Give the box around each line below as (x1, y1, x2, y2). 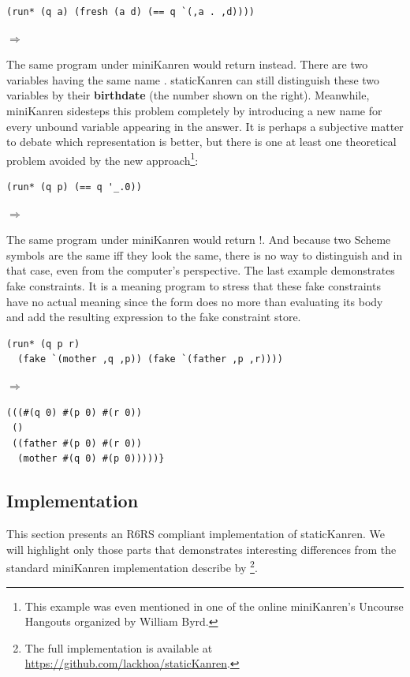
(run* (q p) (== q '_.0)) (6, 181, 142, 193)
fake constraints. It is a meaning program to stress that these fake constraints (6, 277, 381, 294)
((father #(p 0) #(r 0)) (12, 437, 142, 449)
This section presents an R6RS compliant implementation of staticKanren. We (6, 526, 385, 542)
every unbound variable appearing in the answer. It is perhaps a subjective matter (6, 118, 404, 134)
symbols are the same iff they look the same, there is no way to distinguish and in (6, 246, 403, 263)
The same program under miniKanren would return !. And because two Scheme (6, 231, 391, 248)
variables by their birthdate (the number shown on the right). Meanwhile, (6, 87, 370, 103)
